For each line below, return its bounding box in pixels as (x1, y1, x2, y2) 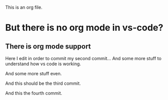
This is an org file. (5, 5, 43, 10)
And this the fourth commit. (5, 90, 62, 96)
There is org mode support (5, 42, 91, 51)
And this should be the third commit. (5, 80, 81, 86)
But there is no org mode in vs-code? (5, 22, 163, 33)
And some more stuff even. (5, 71, 62, 76)
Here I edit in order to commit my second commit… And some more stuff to (5, 56, 162, 61)
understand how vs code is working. (5, 61, 81, 67)
